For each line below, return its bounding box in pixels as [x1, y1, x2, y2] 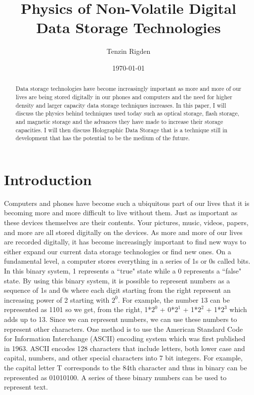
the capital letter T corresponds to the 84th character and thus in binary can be [4, 362, 247, 372]
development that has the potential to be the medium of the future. [15, 134, 190, 142]
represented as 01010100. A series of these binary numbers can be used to [4, 372, 227, 382]
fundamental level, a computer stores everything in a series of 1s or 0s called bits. [4, 256, 251, 266]
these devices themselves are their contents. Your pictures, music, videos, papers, [4, 217, 249, 228]
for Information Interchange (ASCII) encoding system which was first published [4, 333, 246, 344]
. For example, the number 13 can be [118, 294, 230, 305]
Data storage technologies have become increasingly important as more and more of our [15, 84, 242, 93]
